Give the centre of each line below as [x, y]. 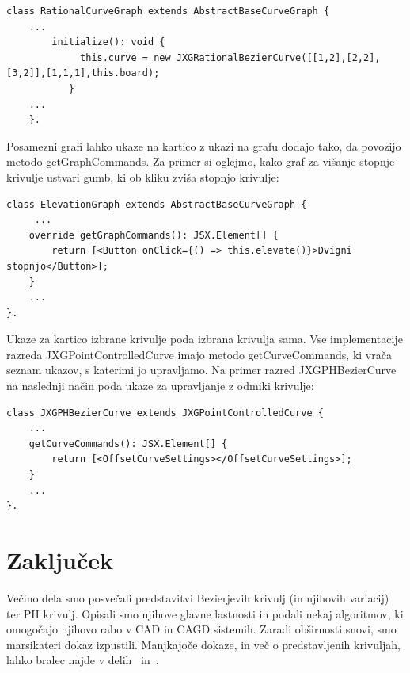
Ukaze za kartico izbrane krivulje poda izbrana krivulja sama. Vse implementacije [205, 339]
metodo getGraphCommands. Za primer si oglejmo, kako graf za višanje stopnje [201, 161]
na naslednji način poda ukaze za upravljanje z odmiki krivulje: [160, 386]
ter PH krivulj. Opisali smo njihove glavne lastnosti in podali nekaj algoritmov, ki [205, 613]
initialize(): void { [108, 42]
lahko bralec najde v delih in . [83, 660]
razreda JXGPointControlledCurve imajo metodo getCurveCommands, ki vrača [199, 354]
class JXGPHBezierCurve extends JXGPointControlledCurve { [165, 413]
